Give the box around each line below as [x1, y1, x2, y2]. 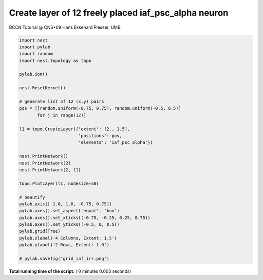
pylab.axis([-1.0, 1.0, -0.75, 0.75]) [19, 201, 112, 207]
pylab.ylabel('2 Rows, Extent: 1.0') [19, 242, 110, 248]
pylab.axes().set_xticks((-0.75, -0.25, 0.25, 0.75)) [19, 215, 150, 220]
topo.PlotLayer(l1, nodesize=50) [19, 180, 99, 186]
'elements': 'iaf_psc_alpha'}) [78, 140, 153, 145]
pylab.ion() [19, 71, 48, 77]
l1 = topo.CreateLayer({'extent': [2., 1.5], [19, 126, 130, 132]
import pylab [19, 44, 51, 50]
